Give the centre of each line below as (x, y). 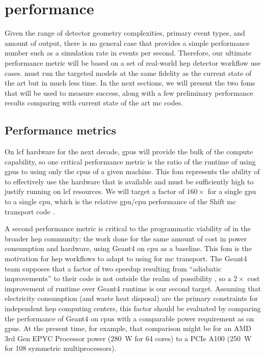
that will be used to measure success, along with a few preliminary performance (129, 92)
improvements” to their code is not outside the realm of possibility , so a (118, 278)
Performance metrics (60, 130)
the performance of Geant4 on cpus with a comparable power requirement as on (129, 318)
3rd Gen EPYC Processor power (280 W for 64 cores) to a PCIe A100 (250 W (128, 338)
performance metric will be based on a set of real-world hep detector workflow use (133, 62)
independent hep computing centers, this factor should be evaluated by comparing (133, 308)
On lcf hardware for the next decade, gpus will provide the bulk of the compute (129, 152)
